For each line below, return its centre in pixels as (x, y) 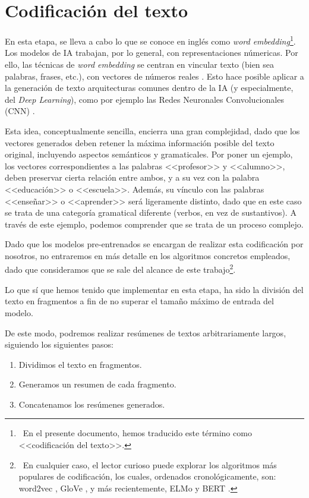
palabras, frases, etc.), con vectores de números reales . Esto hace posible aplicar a (154, 76)
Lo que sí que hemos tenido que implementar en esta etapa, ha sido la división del (154, 289)
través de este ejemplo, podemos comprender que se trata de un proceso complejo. (154, 224)
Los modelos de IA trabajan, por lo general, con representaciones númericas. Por (152, 53)
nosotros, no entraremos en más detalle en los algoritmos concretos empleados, (148, 255)
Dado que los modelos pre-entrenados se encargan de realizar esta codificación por (154, 244)
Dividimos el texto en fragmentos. (80, 364)
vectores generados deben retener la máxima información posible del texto (140, 142)
